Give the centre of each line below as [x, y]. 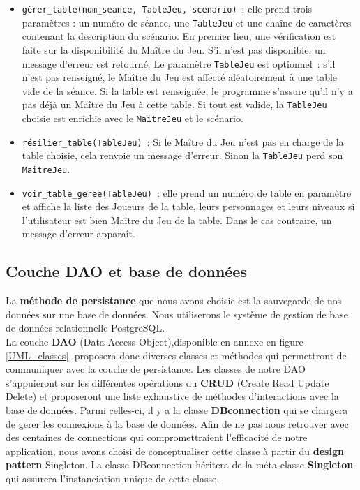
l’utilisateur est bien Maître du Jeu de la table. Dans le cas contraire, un [177, 220]
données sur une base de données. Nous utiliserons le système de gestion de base [177, 314]
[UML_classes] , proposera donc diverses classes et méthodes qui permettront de [176, 355]
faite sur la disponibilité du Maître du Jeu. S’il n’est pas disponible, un [174, 49]
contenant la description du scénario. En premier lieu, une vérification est [179, 36]
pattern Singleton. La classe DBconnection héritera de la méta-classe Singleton [180, 465]
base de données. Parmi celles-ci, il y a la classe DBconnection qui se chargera [177, 410]
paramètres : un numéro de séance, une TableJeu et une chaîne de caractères [187, 22]
